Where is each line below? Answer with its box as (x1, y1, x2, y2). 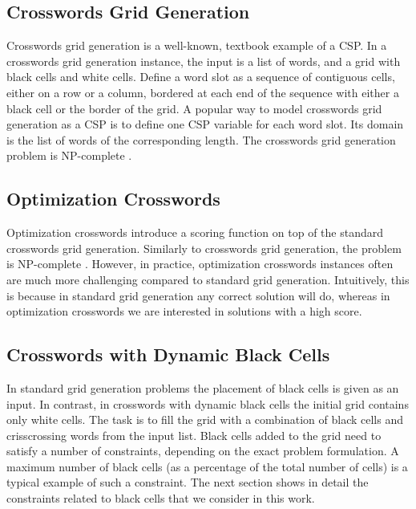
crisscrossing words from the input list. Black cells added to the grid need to (6, 426, 382, 443)
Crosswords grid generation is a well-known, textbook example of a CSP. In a (6, 37, 387, 54)
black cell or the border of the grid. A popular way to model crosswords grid (6, 100, 382, 116)
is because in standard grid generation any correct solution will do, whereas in (6, 287, 390, 303)
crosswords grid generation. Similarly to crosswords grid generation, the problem (6, 239, 402, 256)
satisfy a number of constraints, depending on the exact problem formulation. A (6, 442, 399, 459)
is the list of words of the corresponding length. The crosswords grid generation (6, 131, 396, 148)
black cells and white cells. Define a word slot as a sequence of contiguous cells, (6, 68, 395, 85)
